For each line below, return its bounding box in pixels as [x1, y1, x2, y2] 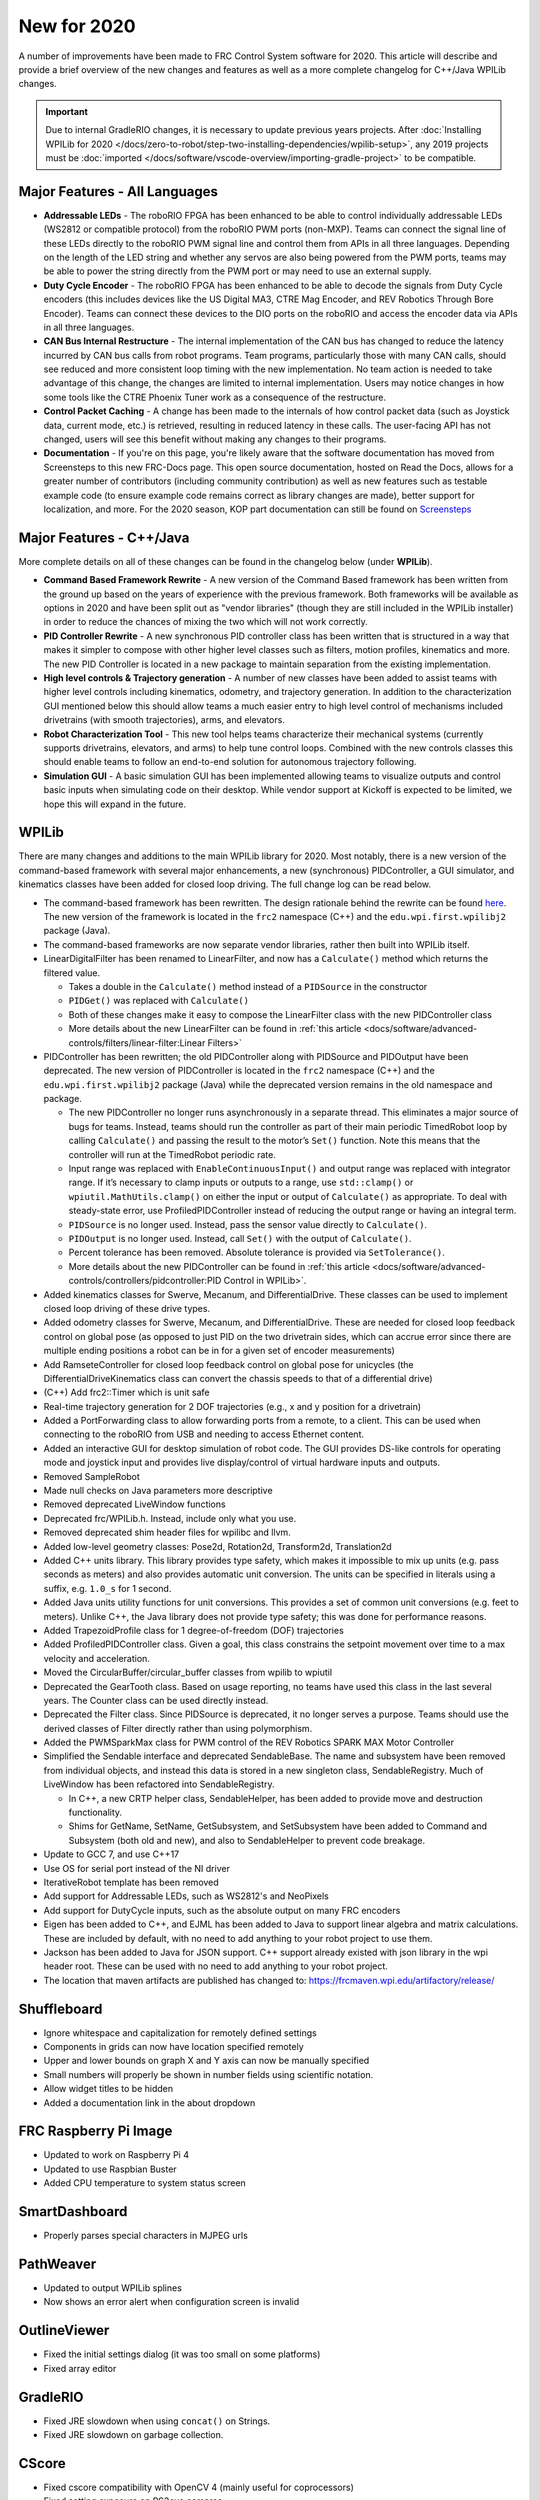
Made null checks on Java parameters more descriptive [43, 1485, 274, 1497]
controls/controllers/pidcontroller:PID [68, 1275, 222, 1287]
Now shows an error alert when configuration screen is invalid [43, 2296, 300, 2308]
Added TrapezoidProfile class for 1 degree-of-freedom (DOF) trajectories [43, 1624, 344, 1636]
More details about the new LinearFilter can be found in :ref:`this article [68, 1023, 362, 1035]
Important [45, 105, 89, 117]
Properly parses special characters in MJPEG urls [43, 2230, 249, 2242]
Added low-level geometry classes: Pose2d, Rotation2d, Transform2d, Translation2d [43, 1540, 392, 1552]
